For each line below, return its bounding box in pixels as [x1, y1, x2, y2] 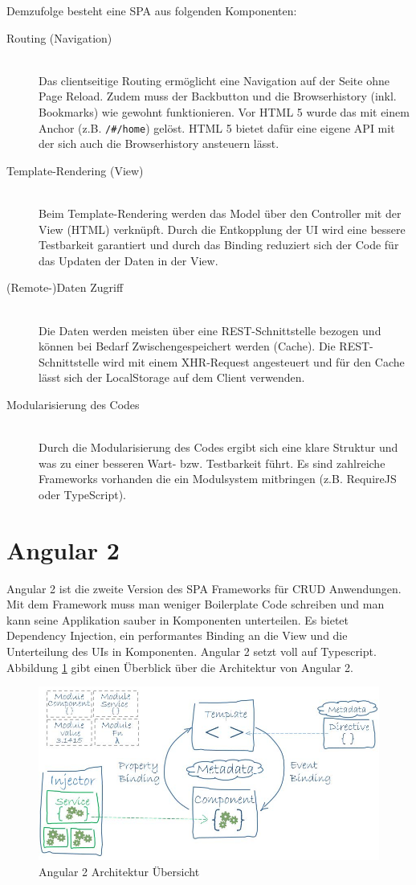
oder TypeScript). [39, 486, 126, 502]
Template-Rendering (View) [6, 162, 144, 178]
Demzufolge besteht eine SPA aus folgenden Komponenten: [6, 2, 297, 18]
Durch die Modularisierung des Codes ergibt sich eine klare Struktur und [39, 439, 398, 456]
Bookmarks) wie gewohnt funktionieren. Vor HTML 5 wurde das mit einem [39, 103, 410, 120]
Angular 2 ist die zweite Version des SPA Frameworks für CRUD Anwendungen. [6, 580, 402, 596]
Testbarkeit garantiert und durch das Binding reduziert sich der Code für [39, 236, 399, 253]
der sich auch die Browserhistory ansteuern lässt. [39, 135, 279, 152]
